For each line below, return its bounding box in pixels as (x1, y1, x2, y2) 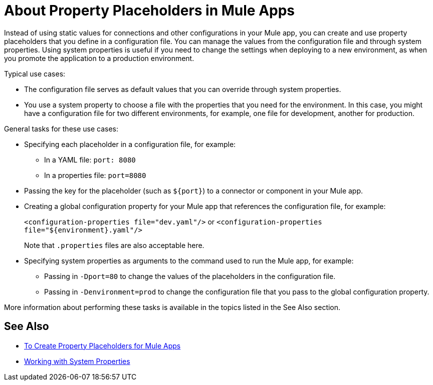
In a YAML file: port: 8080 (44, 155, 136, 164)
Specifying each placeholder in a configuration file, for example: (24, 139, 236, 148)
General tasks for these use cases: (4, 124, 119, 133)
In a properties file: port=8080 (44, 170, 146, 179)
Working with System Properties (24, 356, 130, 365)
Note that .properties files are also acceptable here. (24, 240, 204, 249)
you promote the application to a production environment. (4, 53, 194, 62)
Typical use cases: (4, 69, 66, 78)
